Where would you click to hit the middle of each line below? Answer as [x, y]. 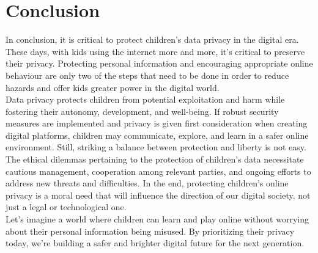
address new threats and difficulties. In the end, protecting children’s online [147, 183]
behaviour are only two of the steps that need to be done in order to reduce [147, 75]
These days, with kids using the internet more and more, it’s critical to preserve [155, 51]
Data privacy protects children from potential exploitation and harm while [145, 99]
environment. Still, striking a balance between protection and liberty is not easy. [156, 147]
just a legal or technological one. [66, 207]
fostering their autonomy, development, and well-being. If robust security [142, 111]
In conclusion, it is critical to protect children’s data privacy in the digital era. [152, 39]
